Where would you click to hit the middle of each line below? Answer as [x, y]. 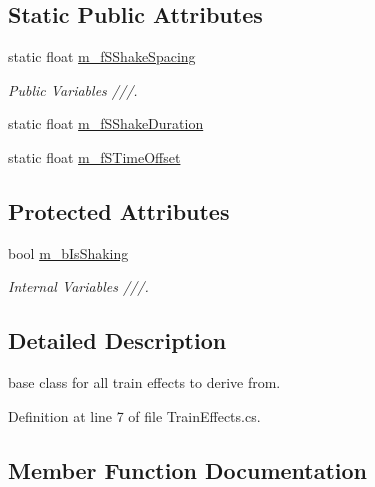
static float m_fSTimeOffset [94, 156]
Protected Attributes [119, 210]
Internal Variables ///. [78, 286]
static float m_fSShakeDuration [106, 123]
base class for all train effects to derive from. [144, 382]
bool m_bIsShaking [68, 252]
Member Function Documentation [188, 469]
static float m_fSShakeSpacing [102, 56]
